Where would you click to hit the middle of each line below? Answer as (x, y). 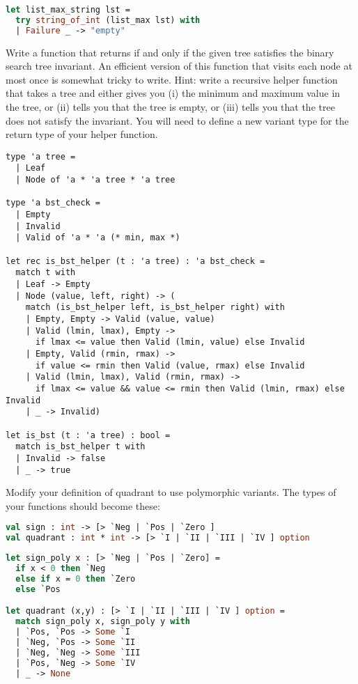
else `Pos (38, 589)
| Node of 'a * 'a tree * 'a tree (95, 180)
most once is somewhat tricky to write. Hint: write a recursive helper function (172, 79)
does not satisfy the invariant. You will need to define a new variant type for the (177, 120)
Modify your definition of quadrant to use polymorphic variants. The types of (171, 492)
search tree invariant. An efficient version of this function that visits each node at (179, 66)
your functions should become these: (83, 505)
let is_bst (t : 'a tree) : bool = (88, 435)
